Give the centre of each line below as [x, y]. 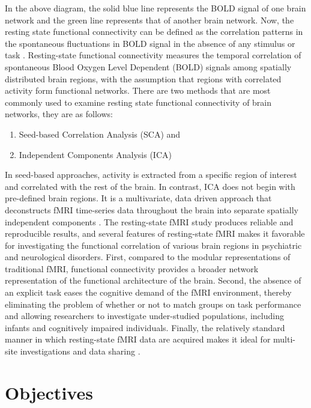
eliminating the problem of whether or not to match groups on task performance [153, 304]
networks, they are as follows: [59, 114]
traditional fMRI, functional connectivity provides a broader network [132, 268]
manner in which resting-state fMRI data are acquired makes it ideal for [138, 339]
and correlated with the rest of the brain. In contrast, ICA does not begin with [150, 186]
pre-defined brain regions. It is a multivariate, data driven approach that [138, 198]
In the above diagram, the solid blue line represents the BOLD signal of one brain [155, 8]
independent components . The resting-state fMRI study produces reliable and [149, 221]
